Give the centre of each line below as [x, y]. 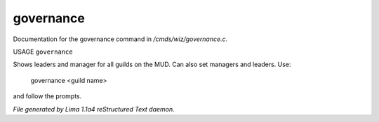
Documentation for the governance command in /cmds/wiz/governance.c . [120, 39]
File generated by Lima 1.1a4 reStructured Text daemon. [94, 109]
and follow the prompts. [47, 96]
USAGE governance [43, 52]
